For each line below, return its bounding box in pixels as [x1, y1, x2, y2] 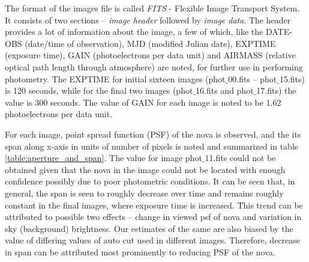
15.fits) [279, 72, 305, 85]
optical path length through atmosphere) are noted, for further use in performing [5, 60, 303, 73]
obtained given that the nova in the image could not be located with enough [5, 163, 286, 175]
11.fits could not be [205, 151, 276, 164]
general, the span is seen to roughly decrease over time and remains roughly [5, 186, 284, 199]
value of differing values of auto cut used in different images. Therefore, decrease [5, 234, 301, 246]
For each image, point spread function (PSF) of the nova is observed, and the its [5, 127, 301, 140]
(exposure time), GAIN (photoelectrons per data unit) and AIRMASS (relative [5, 49, 296, 61]
